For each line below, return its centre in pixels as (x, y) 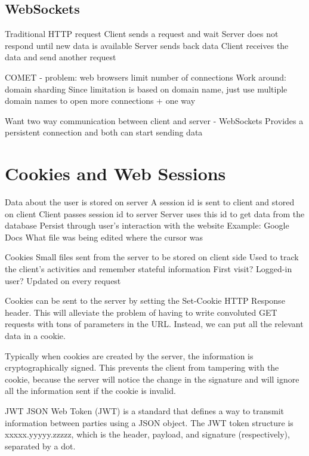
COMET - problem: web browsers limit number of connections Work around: (146, 77)
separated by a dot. (40, 446)
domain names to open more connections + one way (100, 101)
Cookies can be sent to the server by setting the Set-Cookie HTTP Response (145, 301)
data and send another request (61, 57)
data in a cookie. (35, 336)
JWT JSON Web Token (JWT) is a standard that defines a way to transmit (145, 410)
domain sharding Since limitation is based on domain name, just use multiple (146, 89)
